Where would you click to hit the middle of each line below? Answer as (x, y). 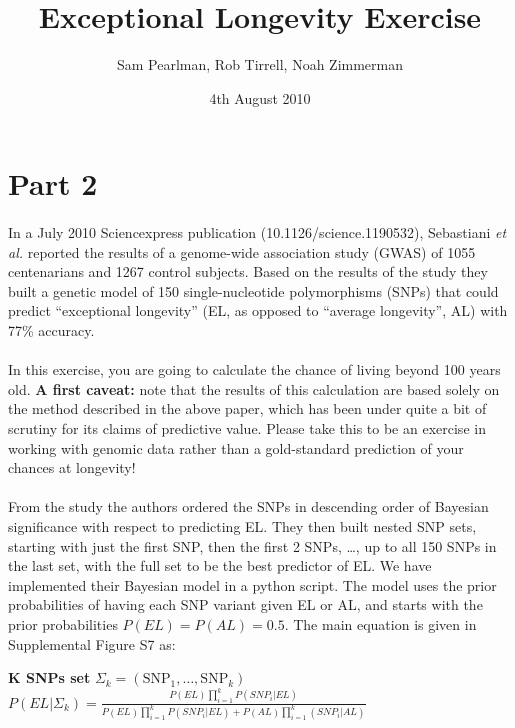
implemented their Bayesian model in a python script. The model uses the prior (252, 584)
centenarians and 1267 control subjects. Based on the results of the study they (248, 271)
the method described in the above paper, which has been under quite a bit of (247, 408)
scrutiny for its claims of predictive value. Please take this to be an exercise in (247, 428)
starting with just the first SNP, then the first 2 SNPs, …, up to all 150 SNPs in (252, 545)
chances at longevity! (72, 467)
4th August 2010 (260, 97)
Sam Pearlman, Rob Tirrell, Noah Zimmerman (260, 64)
